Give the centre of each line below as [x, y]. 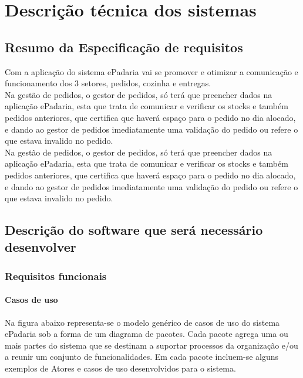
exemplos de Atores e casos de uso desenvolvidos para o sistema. [120, 368]
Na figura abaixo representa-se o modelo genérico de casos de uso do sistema [142, 322]
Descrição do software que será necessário [134, 230]
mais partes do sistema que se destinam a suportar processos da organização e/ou [151, 345]
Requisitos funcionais [56, 276]
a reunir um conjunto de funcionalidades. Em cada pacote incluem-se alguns [142, 357]
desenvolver [41, 247]
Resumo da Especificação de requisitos [124, 47]
